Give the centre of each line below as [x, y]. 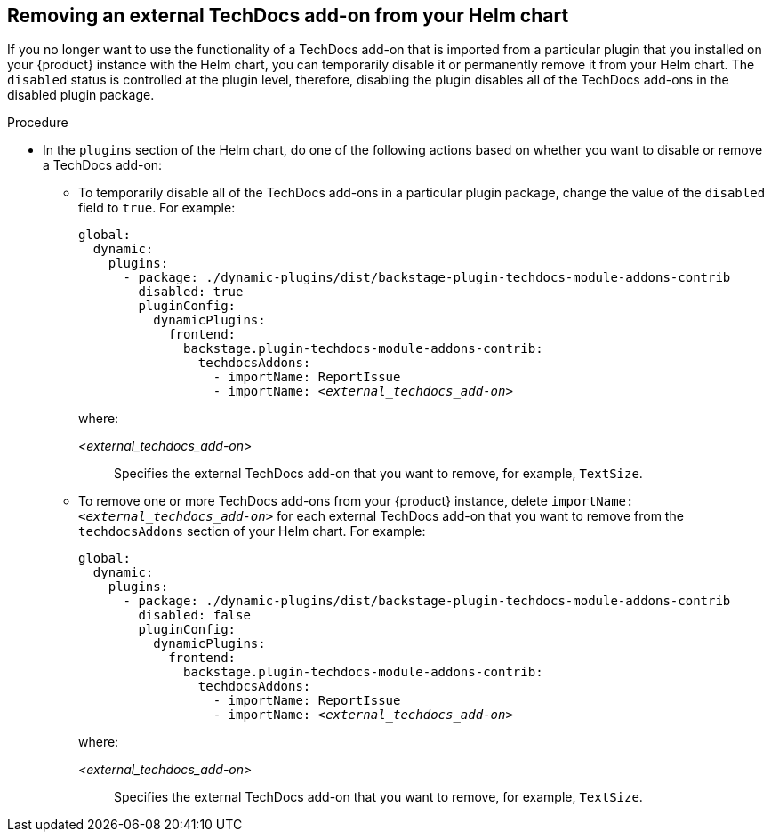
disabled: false [194, 615]
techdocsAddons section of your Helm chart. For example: [252, 531]
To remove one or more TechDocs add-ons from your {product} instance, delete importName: [356, 501]
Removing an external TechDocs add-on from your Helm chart [288, 16]
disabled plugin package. [81, 95]
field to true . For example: [157, 208]
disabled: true [191, 292]
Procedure [38, 123]
